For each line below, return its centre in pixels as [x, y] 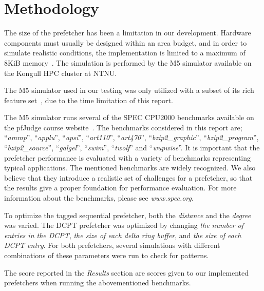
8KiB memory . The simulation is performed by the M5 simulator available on [128, 62]
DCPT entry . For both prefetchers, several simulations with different [112, 245]
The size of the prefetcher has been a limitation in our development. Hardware [128, 33]
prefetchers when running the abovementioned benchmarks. [98, 283]
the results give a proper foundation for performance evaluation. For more [120, 188]
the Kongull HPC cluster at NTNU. [61, 73]
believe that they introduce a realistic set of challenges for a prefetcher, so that [128, 177]
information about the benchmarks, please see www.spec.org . [99, 198]
